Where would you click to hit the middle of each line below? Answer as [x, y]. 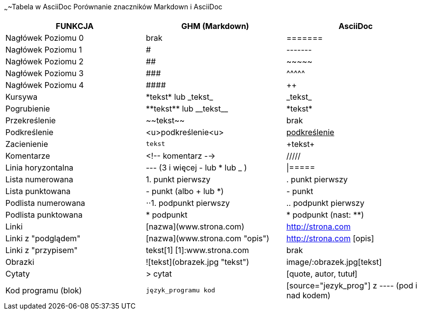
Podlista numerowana [45, 203]
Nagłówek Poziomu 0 [45, 38]
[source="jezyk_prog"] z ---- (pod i [352, 285]
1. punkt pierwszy [178, 179]
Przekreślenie [31, 120]
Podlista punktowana [44, 214]
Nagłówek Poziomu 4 [45, 85]
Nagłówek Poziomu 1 [44, 49]
